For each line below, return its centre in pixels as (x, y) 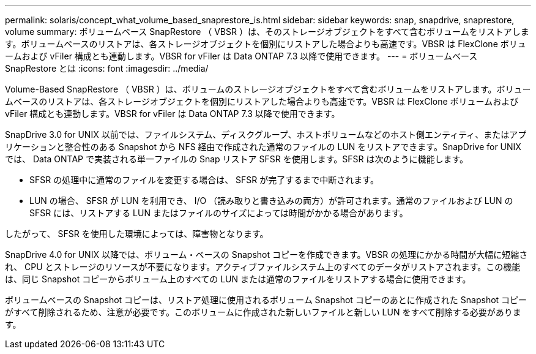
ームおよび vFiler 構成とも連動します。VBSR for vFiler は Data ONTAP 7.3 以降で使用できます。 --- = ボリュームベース (241, 56)
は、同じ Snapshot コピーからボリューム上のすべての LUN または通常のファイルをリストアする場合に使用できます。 (238, 279)
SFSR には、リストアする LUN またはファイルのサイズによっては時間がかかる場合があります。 (219, 213)
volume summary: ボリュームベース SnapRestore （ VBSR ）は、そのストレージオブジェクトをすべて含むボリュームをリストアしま (267, 32)
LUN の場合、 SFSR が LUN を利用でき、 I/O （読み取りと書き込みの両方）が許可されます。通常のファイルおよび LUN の (271, 201)
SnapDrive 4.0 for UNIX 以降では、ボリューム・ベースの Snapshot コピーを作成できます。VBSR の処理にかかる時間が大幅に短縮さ (266, 254)
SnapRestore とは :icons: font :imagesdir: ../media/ (107, 68)
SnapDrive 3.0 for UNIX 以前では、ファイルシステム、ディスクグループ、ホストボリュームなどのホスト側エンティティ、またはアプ (266, 134)
